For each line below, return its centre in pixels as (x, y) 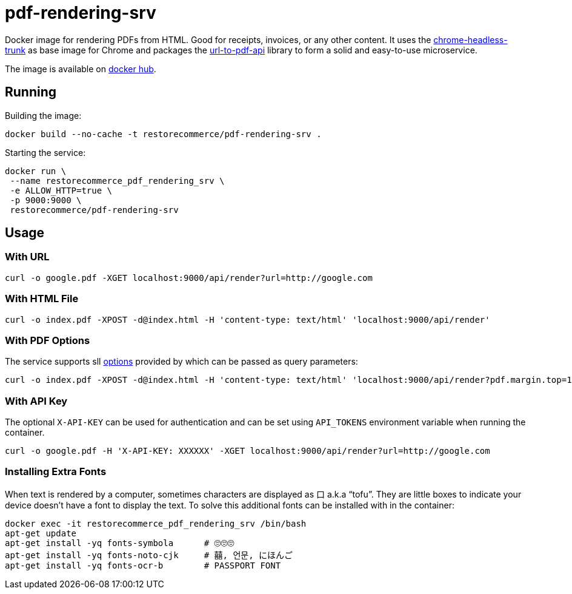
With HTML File (42, 299)
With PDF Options (48, 340)
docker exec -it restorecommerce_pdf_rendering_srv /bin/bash (156, 523)
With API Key (36, 401)
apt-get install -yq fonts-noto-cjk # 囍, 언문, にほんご (149, 555)
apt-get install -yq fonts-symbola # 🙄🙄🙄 (120, 543)
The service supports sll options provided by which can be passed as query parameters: (181, 362)
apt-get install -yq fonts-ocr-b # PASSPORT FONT (143, 565)
